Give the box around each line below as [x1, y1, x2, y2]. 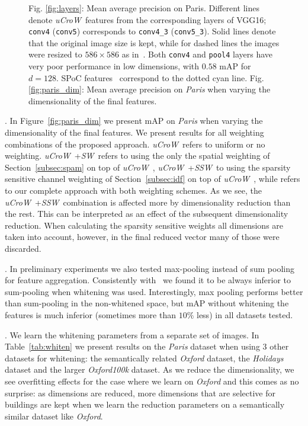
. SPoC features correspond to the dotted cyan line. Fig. [56, 71, 264, 84]
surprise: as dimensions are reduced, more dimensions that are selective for [5, 386, 276, 399]
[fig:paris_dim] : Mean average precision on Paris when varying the [28, 83, 271, 95]
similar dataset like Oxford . [5, 409, 103, 422]
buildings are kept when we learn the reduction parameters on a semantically [5, 398, 285, 411]
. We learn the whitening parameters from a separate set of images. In [5, 328, 259, 341]
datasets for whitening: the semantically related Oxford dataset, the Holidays [5, 351, 284, 364]
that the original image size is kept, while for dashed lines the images [28, 36, 280, 49]
